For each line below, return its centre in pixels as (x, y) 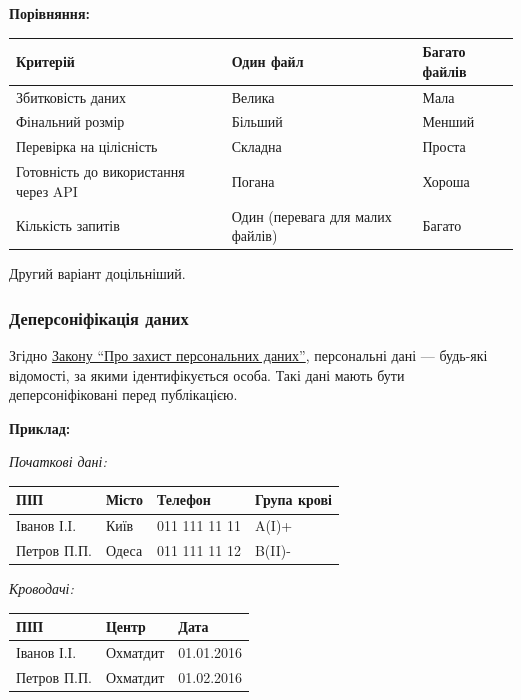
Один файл (267, 60)
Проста (444, 146)
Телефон (183, 499)
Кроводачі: (41, 588)
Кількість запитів (68, 225)
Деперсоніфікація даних (99, 317)
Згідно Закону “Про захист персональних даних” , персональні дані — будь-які (248, 355)
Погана (253, 180)
